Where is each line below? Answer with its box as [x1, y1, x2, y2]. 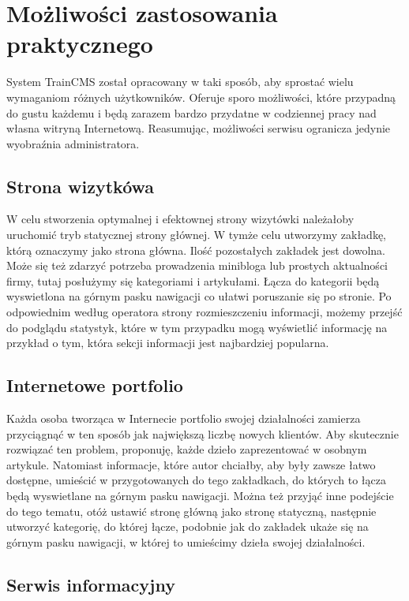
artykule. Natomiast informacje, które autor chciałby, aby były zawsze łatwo [6, 456, 376, 472]
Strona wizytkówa [6, 174, 155, 198]
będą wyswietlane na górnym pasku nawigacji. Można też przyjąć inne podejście [6, 487, 394, 503]
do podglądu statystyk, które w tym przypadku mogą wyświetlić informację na [6, 319, 388, 335]
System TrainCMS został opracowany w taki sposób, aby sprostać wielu [6, 73, 354, 90]
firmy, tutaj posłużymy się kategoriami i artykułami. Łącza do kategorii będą [6, 272, 380, 289]
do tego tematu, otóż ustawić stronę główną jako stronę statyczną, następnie [6, 502, 377, 519]
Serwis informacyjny [6, 572, 175, 596]
